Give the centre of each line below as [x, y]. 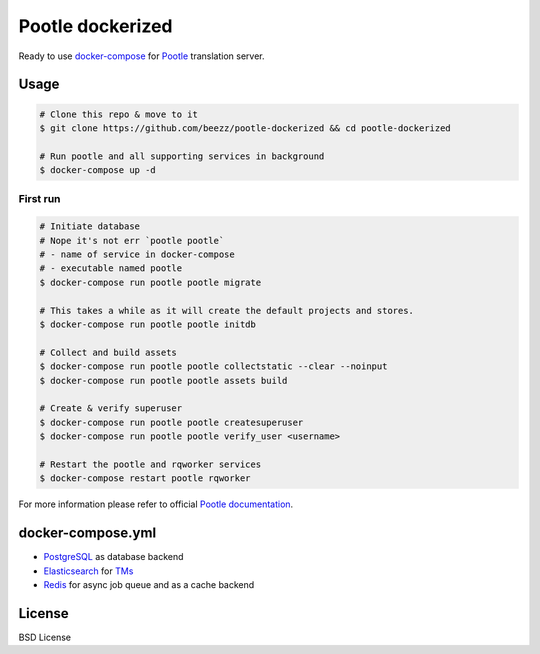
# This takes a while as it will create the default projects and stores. [227, 310]
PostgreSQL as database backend [113, 557]
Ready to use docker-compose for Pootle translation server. [141, 56]
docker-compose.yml [87, 533]
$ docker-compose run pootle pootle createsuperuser [171, 422]
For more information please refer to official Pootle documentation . [156, 504]
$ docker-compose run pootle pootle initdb [148, 324]
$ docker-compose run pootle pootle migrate [150, 282]
